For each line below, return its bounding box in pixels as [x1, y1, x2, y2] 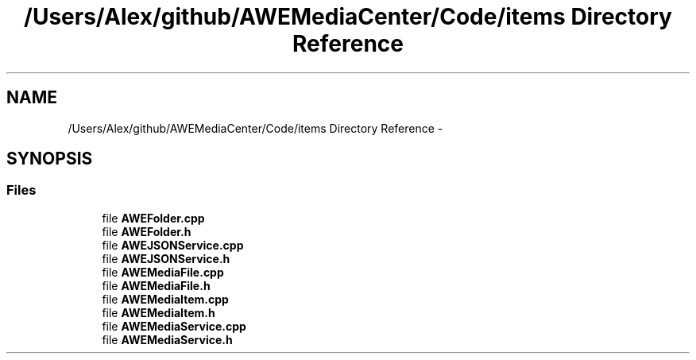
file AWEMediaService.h [102, 332, 233, 346]
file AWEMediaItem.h [102, 305, 215, 319]
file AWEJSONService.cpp [102, 238, 244, 252]
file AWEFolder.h [102, 224, 191, 238]
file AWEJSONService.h [102, 251, 230, 265]
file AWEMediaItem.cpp [102, 292, 229, 306]
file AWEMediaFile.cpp [102, 265, 224, 279]
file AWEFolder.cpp [102, 211, 205, 225]
